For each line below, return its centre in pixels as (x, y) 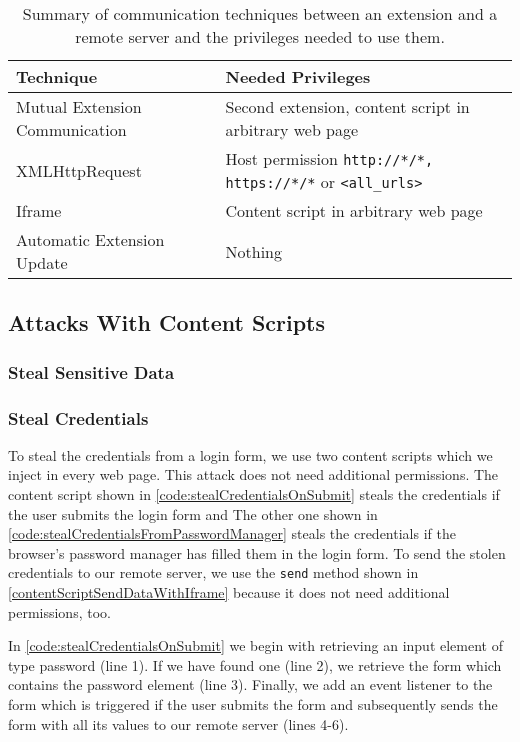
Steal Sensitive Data (91, 371)
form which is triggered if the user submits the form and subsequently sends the (253, 704)
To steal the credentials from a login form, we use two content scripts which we (250, 454)
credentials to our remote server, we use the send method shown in (213, 572)
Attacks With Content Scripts (167, 322)
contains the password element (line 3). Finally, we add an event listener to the (250, 684)
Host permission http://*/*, (329, 158)
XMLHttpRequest (79, 170)
